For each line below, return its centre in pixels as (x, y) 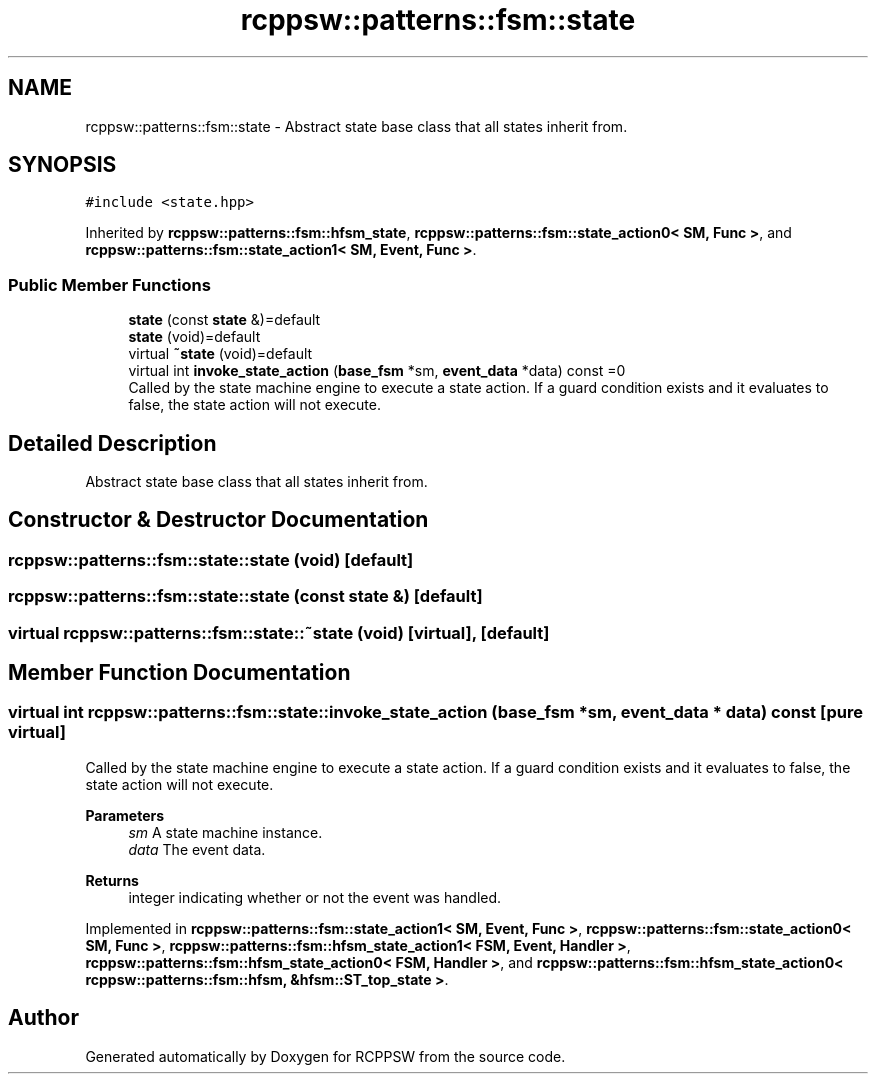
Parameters (125, 815)
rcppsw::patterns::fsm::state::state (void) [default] (211, 559)
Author (43, 1018)
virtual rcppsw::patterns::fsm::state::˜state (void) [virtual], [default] (279, 632)
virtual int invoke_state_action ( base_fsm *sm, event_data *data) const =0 (377, 371)
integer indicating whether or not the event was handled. (315, 897)
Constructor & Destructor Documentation (218, 520)
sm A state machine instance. (225, 832)
